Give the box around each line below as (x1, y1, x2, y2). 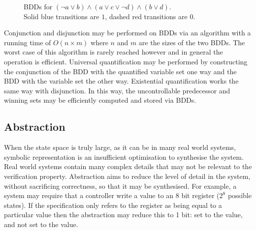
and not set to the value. (4, 219, 78, 229)
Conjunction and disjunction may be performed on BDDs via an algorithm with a (4, 28, 251, 38)
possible (227, 190, 252, 201)
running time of (4, 37, 51, 47)
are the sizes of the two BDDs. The (138, 37, 245, 47)
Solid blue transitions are (24, 11, 99, 21)
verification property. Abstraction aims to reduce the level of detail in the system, (4, 171, 251, 181)
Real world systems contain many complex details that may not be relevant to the (4, 161, 252, 172)
